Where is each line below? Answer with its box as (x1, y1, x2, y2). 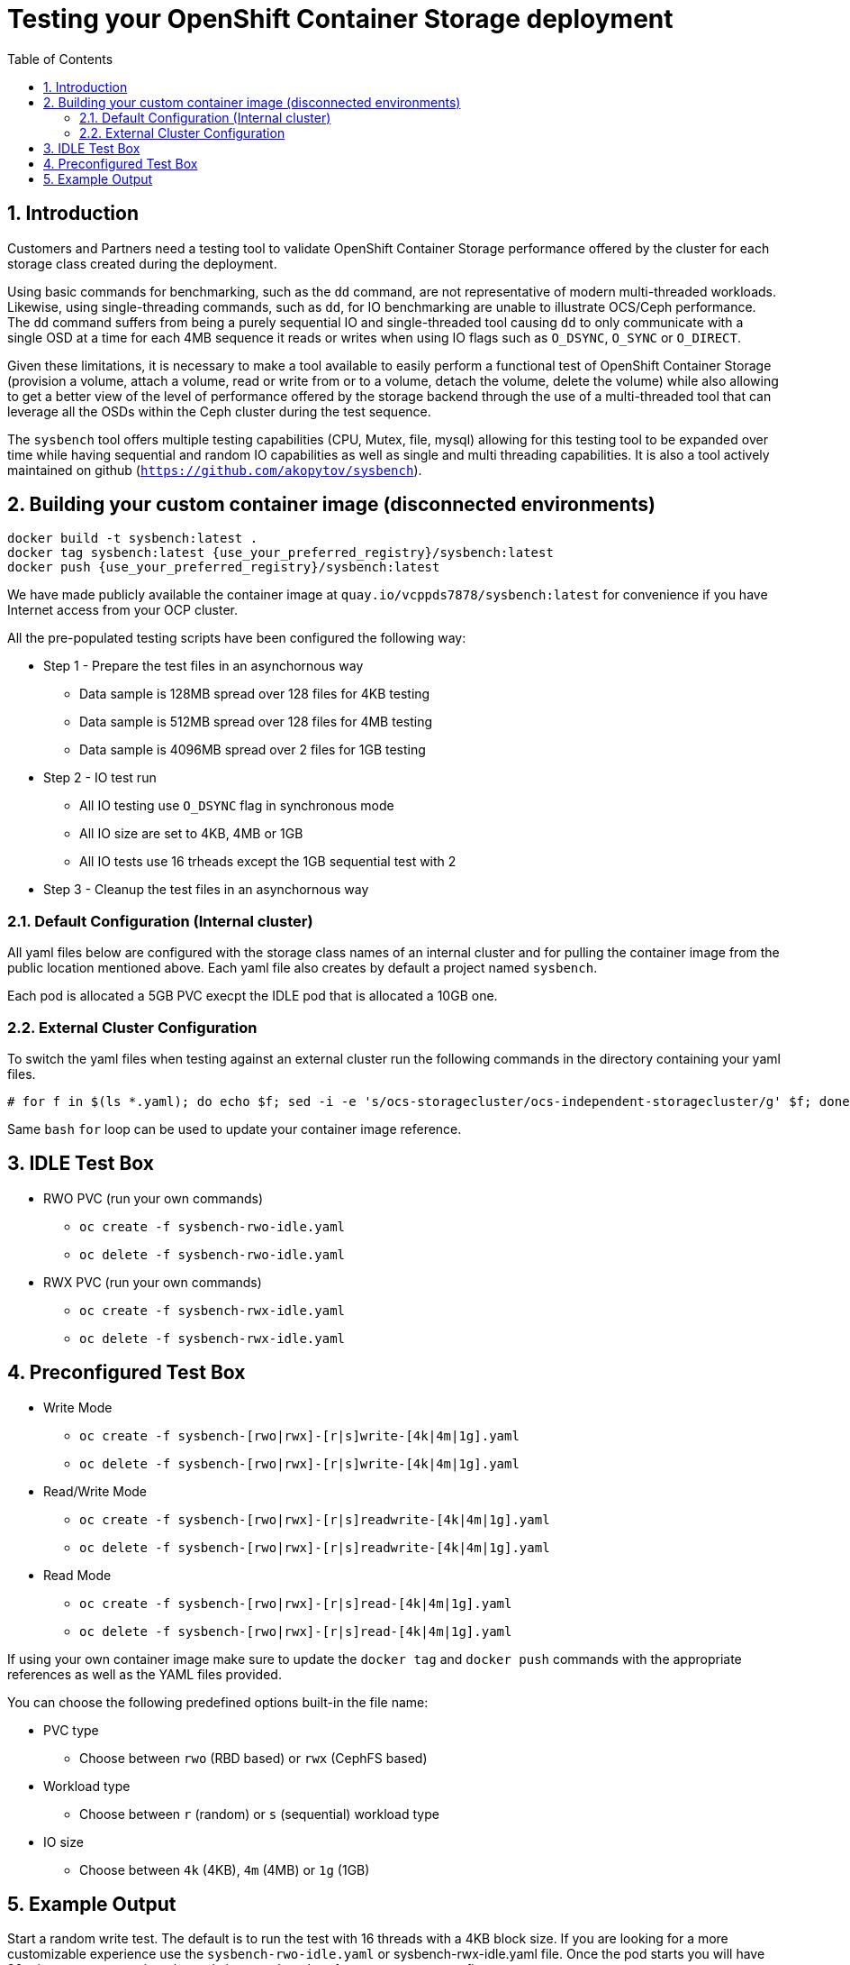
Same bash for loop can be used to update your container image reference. (7, 1120, 462, 1137)
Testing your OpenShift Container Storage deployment (7, 4, 674, 34)
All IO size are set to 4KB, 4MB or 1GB (79, 826, 303, 842)
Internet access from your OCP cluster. (7, 602, 239, 618)
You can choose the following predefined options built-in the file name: (7, 1694, 429, 1710)
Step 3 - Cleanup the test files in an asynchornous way (43, 882, 369, 898)
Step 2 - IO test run (43, 770, 157, 786)
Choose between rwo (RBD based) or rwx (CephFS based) (79, 1750, 428, 1766)
